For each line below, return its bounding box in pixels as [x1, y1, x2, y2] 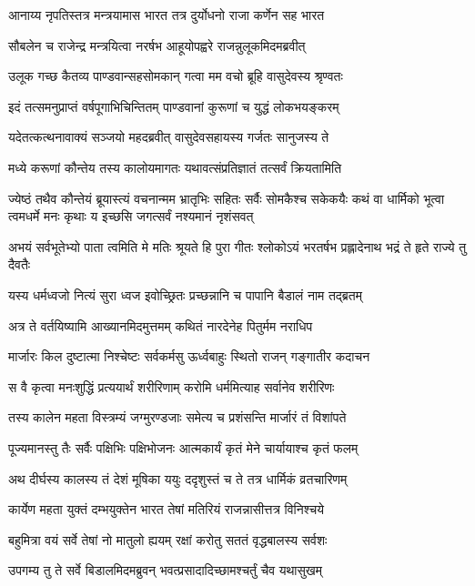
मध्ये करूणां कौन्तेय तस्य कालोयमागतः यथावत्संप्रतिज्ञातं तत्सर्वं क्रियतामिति [8, 157, 342, 177]
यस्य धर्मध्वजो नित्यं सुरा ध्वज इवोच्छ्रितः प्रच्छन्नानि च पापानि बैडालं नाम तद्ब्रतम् [8, 285, 362, 304]
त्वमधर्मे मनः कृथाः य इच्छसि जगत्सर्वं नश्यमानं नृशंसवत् [8, 207, 254, 226]
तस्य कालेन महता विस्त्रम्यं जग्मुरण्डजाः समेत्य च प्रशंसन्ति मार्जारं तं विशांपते [8, 408, 347, 427]
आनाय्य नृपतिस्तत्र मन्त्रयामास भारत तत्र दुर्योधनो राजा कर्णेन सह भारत [8, 5, 325, 24]
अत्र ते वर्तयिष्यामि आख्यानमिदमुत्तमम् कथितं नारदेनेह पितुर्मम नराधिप [8, 316, 313, 335]
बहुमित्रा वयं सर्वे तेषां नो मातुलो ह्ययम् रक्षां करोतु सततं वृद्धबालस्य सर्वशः [8, 530, 328, 549]
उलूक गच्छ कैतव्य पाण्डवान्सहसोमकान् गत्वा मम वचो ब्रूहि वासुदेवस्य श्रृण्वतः [8, 66, 343, 86]
